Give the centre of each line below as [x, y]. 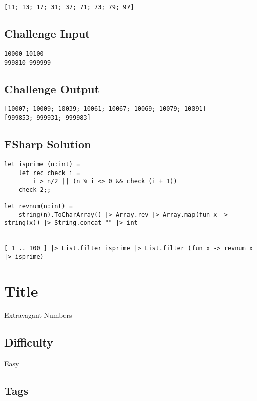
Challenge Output [52, 89]
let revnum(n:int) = [39, 207]
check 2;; [35, 189]
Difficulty [29, 342]
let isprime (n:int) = [42, 164]
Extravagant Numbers [38, 314]
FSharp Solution [48, 144]
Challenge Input [47, 34]
